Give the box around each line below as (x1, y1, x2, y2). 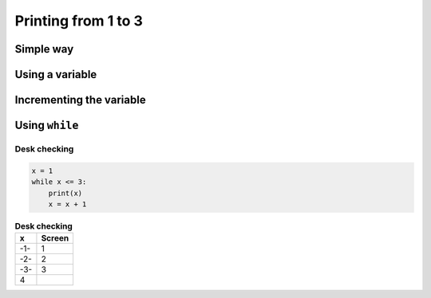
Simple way (14, 42, 74, 56)
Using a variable (14, 68, 97, 81)
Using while (14, 119, 79, 132)
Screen (41, 233, 69, 244)
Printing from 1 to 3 (14, 12, 144, 29)
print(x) (48, 188, 83, 198)
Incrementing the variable (14, 93, 147, 107)
